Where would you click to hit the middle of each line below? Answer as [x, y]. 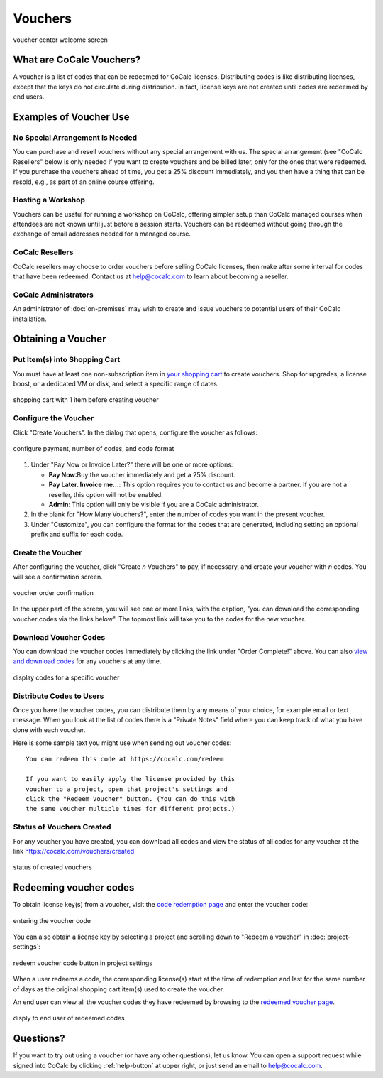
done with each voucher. [49, 730]
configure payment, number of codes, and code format [94, 449]
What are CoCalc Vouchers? [77, 60]
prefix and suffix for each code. [77, 534]
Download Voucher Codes [59, 637]
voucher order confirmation [53, 593]
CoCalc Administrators [53, 295]
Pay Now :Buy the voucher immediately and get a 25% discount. [142, 474]
